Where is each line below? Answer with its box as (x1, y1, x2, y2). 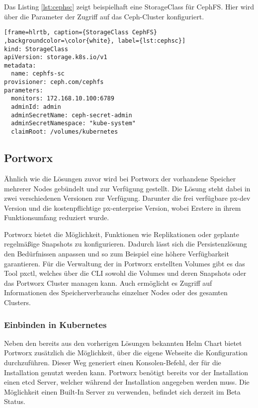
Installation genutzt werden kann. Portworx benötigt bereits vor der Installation (4, 367, 249, 377)
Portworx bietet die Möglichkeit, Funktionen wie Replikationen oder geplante (4, 229, 239, 239)
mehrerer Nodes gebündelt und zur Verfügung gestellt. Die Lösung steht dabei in (4, 183, 251, 193)
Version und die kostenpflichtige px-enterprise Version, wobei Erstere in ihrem (4, 202, 241, 213)
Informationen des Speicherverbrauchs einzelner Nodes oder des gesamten (4, 287, 228, 298)
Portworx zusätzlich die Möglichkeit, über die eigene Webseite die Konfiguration (4, 347, 248, 358)
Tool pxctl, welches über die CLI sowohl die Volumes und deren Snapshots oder (4, 268, 247, 278)
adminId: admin (11, 103, 61, 111)
